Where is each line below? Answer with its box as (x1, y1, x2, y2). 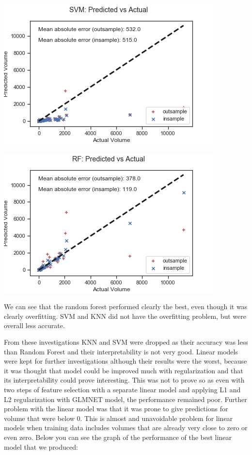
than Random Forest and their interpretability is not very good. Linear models (4, 346, 238, 356)
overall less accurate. (4, 320, 65, 331)
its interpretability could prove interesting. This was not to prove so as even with (4, 375, 245, 385)
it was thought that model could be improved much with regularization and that (4, 365, 243, 375)
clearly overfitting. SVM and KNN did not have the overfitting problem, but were (4, 311, 246, 321)
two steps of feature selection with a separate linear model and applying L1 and (4, 384, 241, 394)
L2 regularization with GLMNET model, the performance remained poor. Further (4, 394, 247, 404)
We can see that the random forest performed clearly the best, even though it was (4, 301, 248, 312)
